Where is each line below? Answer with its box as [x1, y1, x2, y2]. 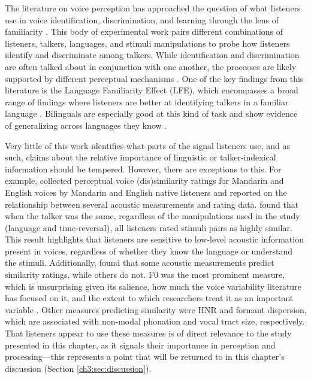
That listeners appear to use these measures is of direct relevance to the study [5, 327, 292, 339]
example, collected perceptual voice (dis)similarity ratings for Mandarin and [5, 174, 284, 187]
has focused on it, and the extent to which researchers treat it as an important [5, 292, 294, 304]
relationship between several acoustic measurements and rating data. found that [5, 198, 299, 210]
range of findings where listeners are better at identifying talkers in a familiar [5, 95, 289, 108]
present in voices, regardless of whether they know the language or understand [5, 244, 293, 257]
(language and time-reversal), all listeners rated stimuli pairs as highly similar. [5, 221, 292, 234]
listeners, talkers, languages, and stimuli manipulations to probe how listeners [5, 37, 290, 49]
